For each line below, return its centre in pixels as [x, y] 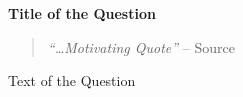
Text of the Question [72, 80]
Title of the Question [82, 13]
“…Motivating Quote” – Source [141, 46]
